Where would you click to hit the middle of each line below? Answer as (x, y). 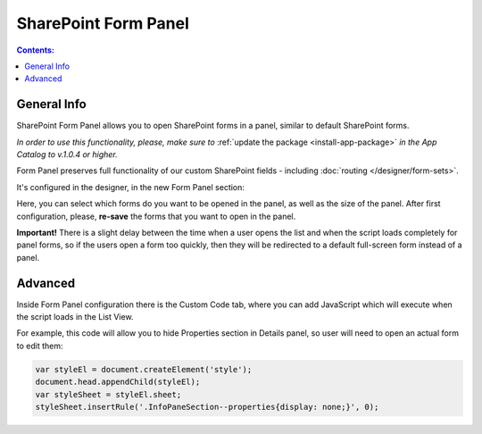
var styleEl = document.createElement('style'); (144, 369)
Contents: (36, 50)
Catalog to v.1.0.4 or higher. (67, 154)
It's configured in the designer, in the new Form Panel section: (131, 187)
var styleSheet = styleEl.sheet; (108, 394)
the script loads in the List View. (75, 317)
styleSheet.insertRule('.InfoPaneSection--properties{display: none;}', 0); (207, 407)
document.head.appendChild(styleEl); (118, 382)
